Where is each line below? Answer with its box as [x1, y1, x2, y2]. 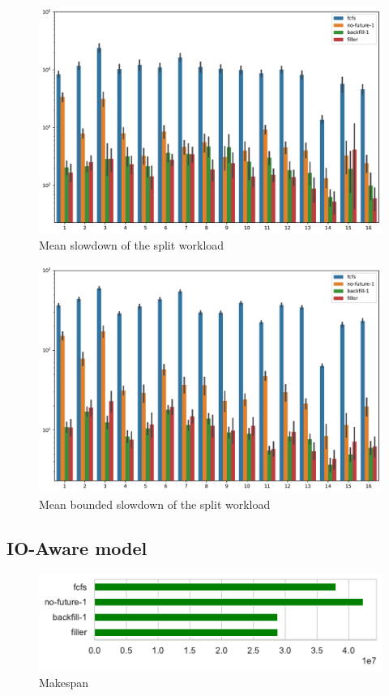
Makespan [39, 674, 89, 691]
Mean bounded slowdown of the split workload [39, 495, 271, 512]
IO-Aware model [6, 535, 147, 560]
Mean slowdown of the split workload [39, 237, 224, 254]
